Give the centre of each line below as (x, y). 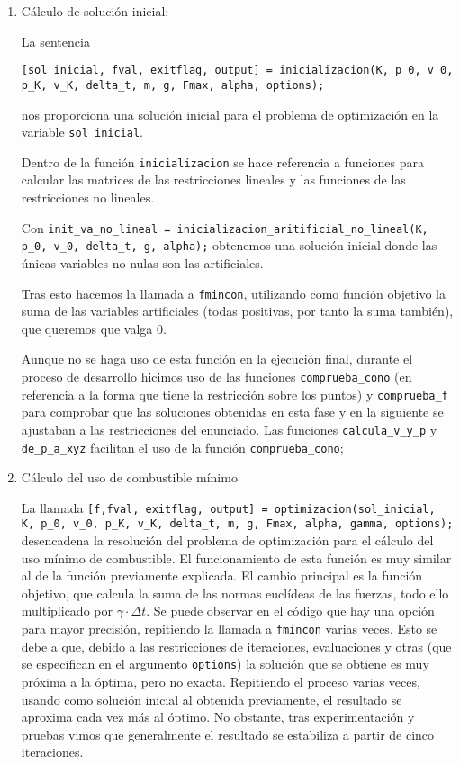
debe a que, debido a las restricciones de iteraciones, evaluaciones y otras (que (236, 646)
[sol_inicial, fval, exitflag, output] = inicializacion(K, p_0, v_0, (237, 71)
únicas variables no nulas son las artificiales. (142, 262)
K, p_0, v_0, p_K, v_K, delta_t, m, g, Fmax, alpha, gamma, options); (237, 524)
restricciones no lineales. (88, 197)
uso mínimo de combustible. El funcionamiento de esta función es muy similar (236, 557)
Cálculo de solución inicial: (95, 11)
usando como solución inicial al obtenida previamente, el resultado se (212, 699)
